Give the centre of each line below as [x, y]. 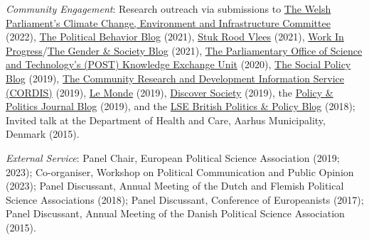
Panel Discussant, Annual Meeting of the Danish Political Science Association [175, 213]
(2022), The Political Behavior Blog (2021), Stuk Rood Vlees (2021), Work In [175, 37]
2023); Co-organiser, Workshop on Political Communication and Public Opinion [180, 171]
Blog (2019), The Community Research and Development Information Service [175, 78]
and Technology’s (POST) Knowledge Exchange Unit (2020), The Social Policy [178, 64]
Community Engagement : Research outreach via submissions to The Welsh [169, 9]
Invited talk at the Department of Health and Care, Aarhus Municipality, [166, 120]
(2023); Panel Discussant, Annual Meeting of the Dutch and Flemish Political [175, 186]
